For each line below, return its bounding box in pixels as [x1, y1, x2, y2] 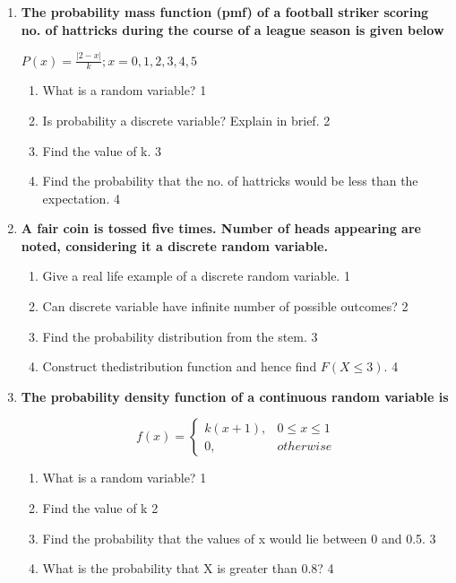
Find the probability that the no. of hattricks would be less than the [42, 171, 418, 190]
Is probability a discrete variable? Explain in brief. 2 [42, 110, 331, 129]
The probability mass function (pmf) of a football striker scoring [21, 3, 429, 21]
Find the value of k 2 [42, 499, 159, 518]
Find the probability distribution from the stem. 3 [42, 326, 318, 345]
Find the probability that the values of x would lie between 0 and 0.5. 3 [42, 528, 436, 547]
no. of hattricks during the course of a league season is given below [21, 20, 444, 39]
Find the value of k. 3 [42, 141, 162, 160]
